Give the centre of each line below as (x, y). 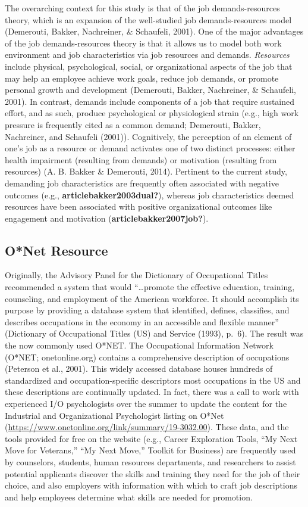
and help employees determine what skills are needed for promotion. (129, 497)
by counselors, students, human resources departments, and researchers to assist (150, 461)
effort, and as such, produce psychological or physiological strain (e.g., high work (152, 113)
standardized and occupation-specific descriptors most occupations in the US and (153, 380)
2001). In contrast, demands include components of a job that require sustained (150, 101)
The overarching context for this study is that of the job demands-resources (142, 8)
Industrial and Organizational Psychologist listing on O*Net (114, 415)
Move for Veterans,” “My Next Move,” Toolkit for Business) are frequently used (150, 450)
